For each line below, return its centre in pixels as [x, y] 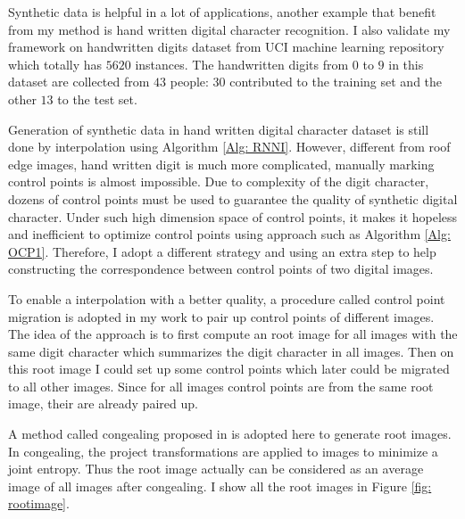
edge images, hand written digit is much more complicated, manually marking [221, 164]
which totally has [55, 64]
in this [406, 64]
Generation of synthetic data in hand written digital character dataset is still [219, 129]
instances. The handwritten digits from [242, 64]
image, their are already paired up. [103, 404]
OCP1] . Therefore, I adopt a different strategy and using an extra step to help [222, 251]
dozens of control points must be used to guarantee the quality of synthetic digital [233, 198]
